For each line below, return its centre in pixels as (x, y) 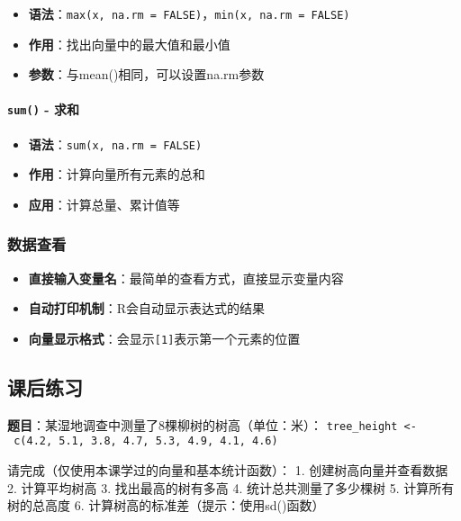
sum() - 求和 (43, 109)
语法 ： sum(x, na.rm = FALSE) (115, 144)
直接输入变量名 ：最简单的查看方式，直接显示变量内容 (186, 278)
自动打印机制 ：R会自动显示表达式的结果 (147, 308)
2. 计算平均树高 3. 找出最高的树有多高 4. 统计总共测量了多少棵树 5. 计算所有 (231, 487)
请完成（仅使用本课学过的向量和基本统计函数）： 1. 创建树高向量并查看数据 (228, 470)
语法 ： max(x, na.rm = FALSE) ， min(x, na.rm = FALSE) (189, 13)
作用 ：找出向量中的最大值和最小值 (129, 44)
